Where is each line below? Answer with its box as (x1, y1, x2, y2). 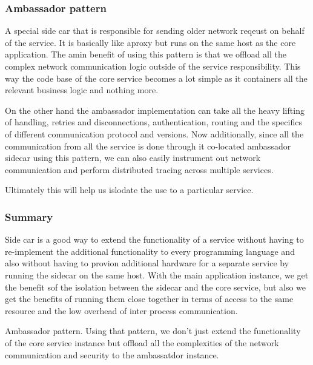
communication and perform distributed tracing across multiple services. (5, 163, 274, 176)
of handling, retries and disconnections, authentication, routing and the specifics (5, 116, 302, 128)
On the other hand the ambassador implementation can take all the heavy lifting (5, 104, 305, 116)
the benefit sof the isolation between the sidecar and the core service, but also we (5, 280, 306, 293)
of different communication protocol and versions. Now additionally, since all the (5, 127, 304, 140)
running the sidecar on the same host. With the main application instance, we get (5, 268, 309, 281)
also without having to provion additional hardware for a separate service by (5, 257, 289, 269)
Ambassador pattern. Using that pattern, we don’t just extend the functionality (5, 324, 301, 337)
